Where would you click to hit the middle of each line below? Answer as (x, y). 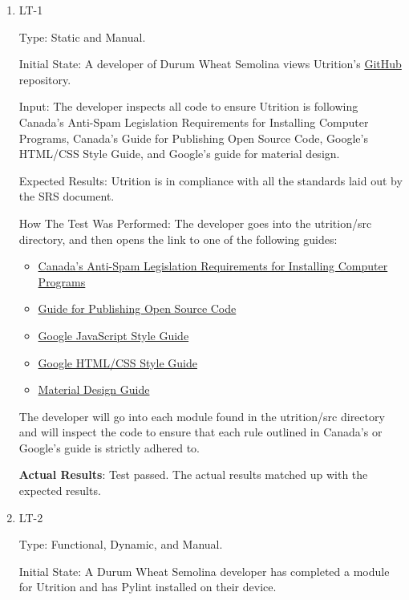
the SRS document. (67, 196)
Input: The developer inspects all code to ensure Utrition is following (188, 106)
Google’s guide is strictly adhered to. (109, 447)
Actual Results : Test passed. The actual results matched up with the (193, 474)
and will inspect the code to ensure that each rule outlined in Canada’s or (200, 432)
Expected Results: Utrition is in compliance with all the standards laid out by (211, 180)
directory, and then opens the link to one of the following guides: (178, 239)
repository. (45, 79)
